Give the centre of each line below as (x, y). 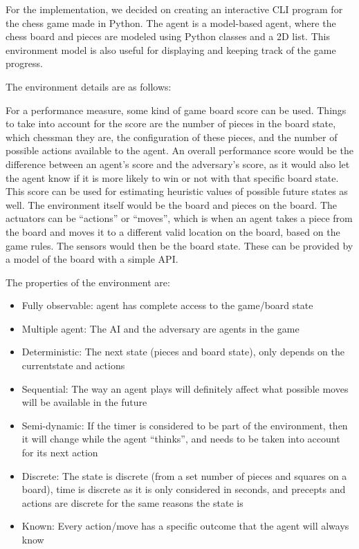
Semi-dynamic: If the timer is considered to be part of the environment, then (185, 425)
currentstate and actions (73, 365)
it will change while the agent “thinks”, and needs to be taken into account (181, 439)
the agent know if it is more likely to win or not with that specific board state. (172, 177)
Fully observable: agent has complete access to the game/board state (167, 305)
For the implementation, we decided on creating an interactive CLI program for (174, 9)
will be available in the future (84, 402)
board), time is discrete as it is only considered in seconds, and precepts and (184, 489)
